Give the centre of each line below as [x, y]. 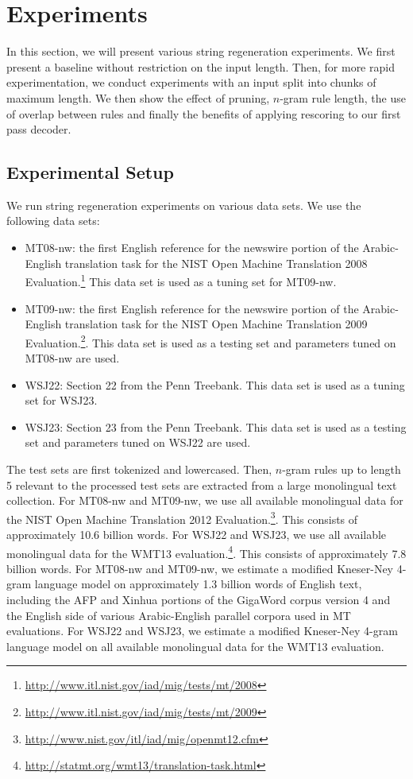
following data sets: [53, 221]
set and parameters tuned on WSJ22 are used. [138, 442]
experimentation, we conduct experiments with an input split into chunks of [191, 82]
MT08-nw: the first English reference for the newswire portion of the [192, 248]
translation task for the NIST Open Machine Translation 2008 [216, 263]
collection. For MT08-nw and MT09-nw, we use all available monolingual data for [205, 500]
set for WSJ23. [61, 400]
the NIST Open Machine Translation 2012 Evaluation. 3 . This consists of [182, 517]
